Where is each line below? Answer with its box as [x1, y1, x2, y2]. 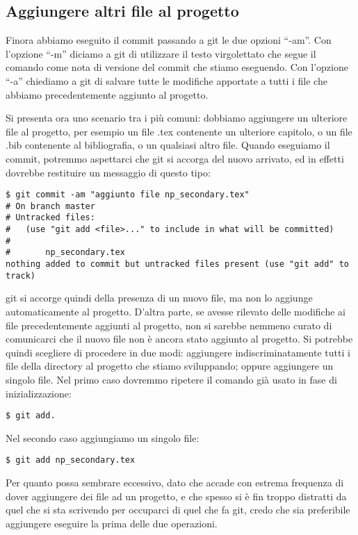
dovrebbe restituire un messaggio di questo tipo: [6, 165, 211, 179]
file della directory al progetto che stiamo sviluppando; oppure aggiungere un [6, 359, 334, 373]
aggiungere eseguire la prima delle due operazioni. [6, 516, 218, 530]
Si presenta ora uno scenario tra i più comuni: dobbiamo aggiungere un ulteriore [6, 110, 348, 125]
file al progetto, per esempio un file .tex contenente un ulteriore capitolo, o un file [6, 124, 352, 138]
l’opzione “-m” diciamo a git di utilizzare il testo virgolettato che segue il [6, 46, 316, 60]
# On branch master [6, 201, 95, 211]
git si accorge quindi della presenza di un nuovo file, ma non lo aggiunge [6, 290, 313, 305]
